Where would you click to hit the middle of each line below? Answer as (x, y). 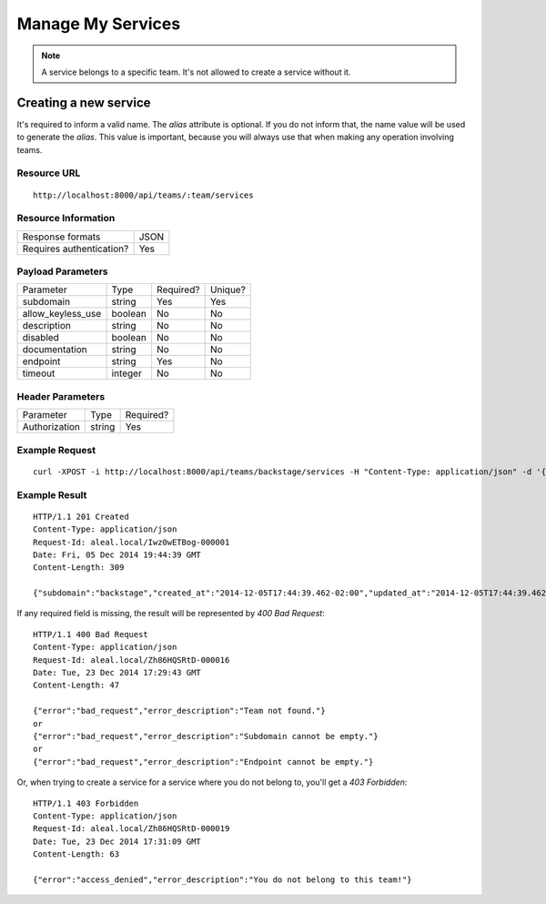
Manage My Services (99, 24)
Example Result (52, 494)
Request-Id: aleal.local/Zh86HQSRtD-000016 (131, 660)
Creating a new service (84, 102)
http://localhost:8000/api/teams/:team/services (143, 195)
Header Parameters (61, 396)
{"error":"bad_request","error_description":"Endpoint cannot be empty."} (203, 762)
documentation (55, 350)
